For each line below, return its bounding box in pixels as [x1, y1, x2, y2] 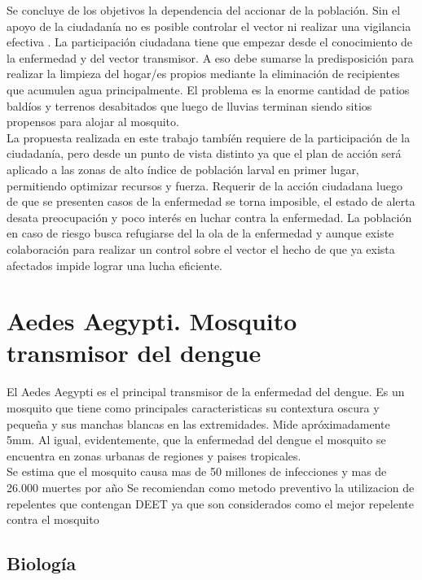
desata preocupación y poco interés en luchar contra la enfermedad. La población [7, 208, 412, 225]
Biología [7, 551, 77, 576]
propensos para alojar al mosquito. [7, 113, 179, 130]
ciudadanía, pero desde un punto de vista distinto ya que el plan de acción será [7, 145, 402, 162]
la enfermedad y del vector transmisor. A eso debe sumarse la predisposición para [7, 49, 414, 66]
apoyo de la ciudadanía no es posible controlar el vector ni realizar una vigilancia [7, 17, 411, 34]
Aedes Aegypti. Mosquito [7, 304, 297, 338]
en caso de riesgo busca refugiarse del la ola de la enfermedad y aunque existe [7, 225, 394, 242]
